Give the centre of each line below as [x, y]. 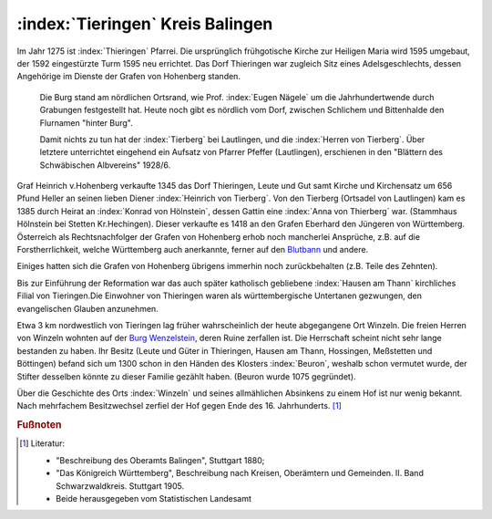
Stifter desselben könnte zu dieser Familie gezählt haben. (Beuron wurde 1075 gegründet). [186, 376]
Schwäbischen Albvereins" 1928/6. [105, 165]
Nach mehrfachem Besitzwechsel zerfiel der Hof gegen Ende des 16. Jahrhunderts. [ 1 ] [179, 406]
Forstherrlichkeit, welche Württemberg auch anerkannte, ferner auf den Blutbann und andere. [193, 250]
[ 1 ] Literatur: [42, 443]
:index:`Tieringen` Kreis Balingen [145, 24]
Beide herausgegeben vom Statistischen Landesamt [154, 498]
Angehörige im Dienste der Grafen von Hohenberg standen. [129, 77]
